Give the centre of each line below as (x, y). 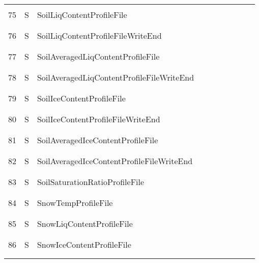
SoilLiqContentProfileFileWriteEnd (99, 35)
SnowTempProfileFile (75, 203)
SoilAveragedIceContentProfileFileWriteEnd (115, 161)
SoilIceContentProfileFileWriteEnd (98, 119)
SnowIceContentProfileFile (84, 244)
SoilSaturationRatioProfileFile (91, 182)
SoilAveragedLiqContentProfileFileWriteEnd (116, 77)
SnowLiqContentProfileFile (85, 223)
